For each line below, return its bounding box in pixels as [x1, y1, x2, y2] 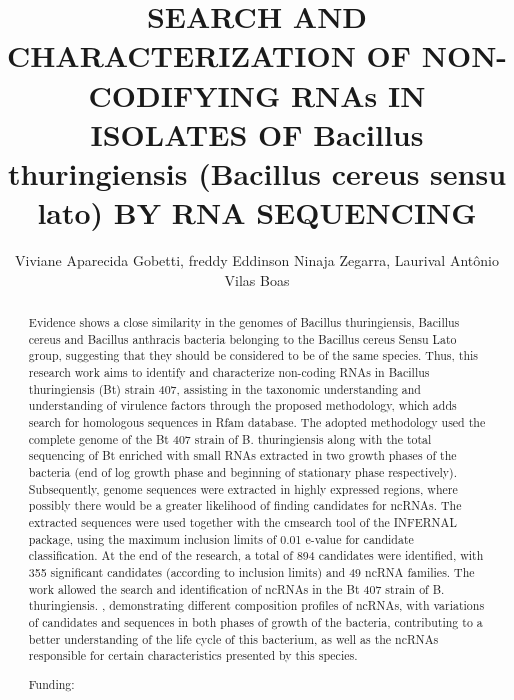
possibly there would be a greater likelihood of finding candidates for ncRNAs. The [28, 497, 462, 514]
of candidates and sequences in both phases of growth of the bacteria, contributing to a [28, 613, 483, 630]
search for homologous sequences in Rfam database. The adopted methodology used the [28, 413, 486, 430]
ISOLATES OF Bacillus [90, 113, 424, 154]
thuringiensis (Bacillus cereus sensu [7, 152, 507, 193]
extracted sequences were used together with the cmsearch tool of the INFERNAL [28, 513, 457, 530]
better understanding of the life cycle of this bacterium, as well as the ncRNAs [28, 630, 439, 647]
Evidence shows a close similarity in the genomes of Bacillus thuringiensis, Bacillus [28, 314, 460, 331]
